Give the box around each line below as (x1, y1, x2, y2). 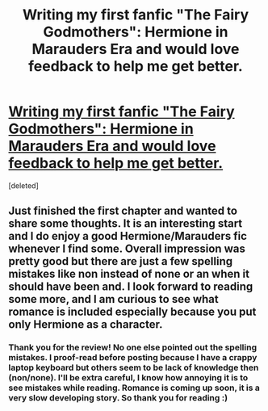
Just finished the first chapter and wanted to (8, 204, 238, 218)
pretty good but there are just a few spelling (8, 254, 233, 268)
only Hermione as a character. (8, 317, 163, 332)
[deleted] (8, 180, 39, 191)
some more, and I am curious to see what (8, 292, 220, 306)
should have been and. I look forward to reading (8, 280, 253, 294)
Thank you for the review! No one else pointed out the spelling (8, 342, 258, 353)
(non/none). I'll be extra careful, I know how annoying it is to (8, 372, 249, 384)
